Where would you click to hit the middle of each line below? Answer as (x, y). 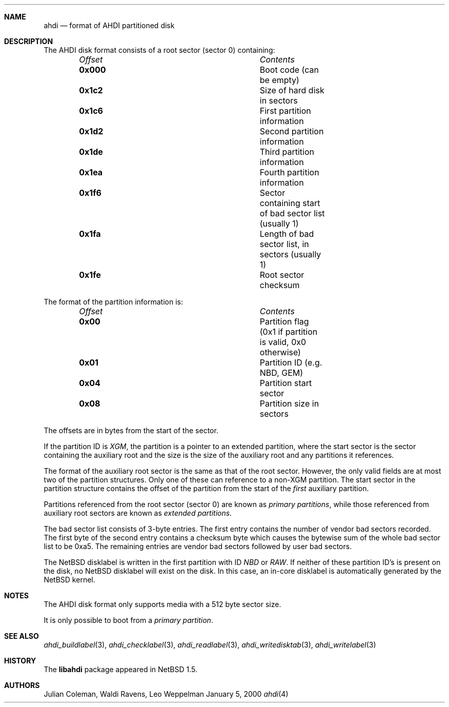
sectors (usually (290, 254)
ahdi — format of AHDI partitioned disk (109, 25)
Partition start (286, 383)
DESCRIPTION (29, 41)
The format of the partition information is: (114, 302)
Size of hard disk (292, 90)
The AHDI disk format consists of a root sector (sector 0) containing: (159, 50)
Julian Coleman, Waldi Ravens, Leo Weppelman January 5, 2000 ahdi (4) (166, 694)
